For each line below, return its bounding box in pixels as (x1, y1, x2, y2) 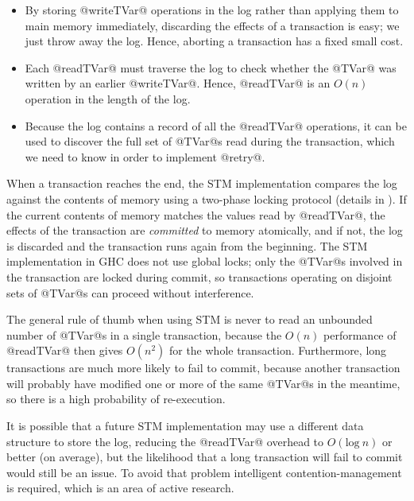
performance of (323, 326, 397, 343)
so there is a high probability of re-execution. (6, 390, 226, 407)
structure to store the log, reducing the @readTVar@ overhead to (6, 433, 324, 449)
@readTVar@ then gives (6, 342, 123, 359)
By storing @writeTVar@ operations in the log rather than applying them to (25, 2, 399, 17)
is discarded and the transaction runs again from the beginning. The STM (6, 237, 368, 254)
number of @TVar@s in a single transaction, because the (6, 326, 282, 343)
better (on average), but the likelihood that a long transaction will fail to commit (6, 449, 403, 465)
